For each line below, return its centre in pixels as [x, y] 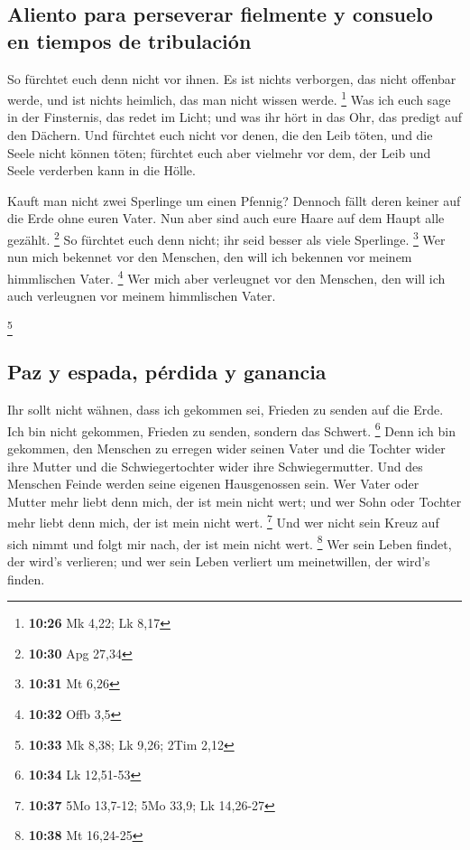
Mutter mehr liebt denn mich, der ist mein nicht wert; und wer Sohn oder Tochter [235, 501]
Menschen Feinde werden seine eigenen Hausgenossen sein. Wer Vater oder [213, 484]
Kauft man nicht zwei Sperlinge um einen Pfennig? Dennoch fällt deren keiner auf [234, 200]
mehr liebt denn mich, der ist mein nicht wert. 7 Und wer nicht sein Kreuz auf [223, 521]
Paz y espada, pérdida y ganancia [167, 372]
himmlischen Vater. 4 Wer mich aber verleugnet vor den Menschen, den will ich [226, 276]
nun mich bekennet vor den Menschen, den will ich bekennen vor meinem [210, 257]
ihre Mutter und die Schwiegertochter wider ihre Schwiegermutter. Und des [215, 466]
